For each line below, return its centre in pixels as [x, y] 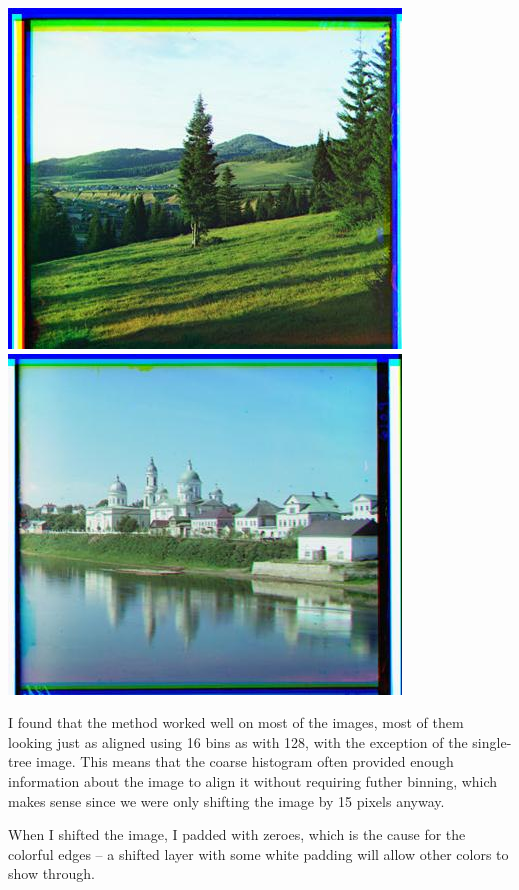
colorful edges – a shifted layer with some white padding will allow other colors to [258, 853]
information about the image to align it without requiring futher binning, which [253, 780]
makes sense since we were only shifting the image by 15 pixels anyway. [226, 800]
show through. [51, 873]
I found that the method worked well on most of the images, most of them [236, 722]
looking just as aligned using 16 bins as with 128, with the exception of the [238, 741]
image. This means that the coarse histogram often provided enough [245, 761]
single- [492, 741]
